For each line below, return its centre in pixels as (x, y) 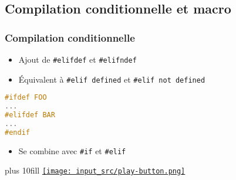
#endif (17, 132)
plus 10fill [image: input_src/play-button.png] (95, 170)
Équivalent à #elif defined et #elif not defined (112, 79)
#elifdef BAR (30, 115)
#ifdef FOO (26, 98)
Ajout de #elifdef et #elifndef (77, 59)
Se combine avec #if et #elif (72, 150)
